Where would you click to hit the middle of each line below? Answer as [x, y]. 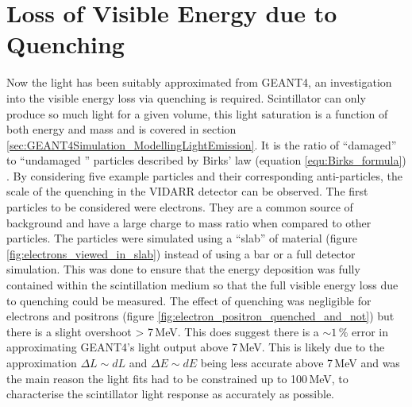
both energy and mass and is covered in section [121, 129]
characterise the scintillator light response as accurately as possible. [170, 394]
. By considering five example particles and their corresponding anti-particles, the [204, 175]
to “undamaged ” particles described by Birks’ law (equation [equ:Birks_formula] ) [206, 160]
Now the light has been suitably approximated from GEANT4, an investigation [199, 82]
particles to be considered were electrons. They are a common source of [180, 207]
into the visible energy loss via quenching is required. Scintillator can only [186, 97]
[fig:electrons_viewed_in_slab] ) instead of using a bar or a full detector [181, 253]
